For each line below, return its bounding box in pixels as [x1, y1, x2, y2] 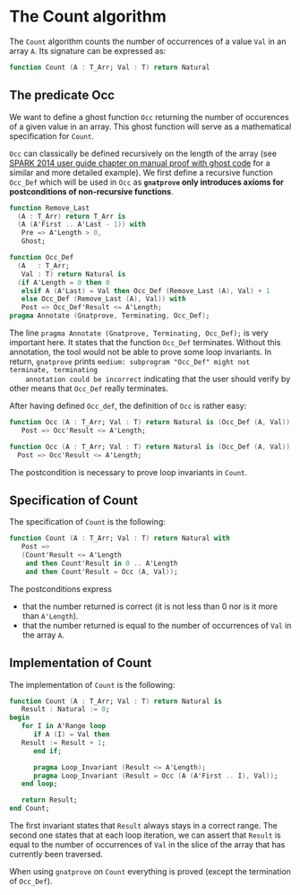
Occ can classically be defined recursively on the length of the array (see [9, 148, 278, 159]
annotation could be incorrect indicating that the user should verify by [25, 374, 291, 384]
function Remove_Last [9, 204, 90, 213]
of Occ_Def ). [9, 876, 53, 886]
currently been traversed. [9, 849, 103, 859]
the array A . [21, 630, 65, 640]
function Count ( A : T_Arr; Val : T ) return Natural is [9, 697, 222, 706]
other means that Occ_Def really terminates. [9, 383, 168, 394]
